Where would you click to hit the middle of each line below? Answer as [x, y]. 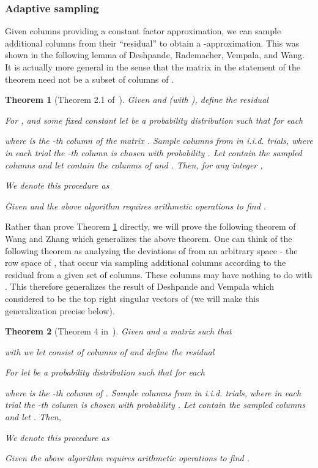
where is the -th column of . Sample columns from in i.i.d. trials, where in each [153, 392]
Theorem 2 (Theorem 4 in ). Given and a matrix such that [118, 331]
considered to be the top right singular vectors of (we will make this [132, 298]
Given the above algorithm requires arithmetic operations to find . [127, 458]
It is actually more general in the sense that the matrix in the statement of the [153, 67]
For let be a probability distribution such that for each [105, 372]
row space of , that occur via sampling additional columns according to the [146, 262]
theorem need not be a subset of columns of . [89, 79]
